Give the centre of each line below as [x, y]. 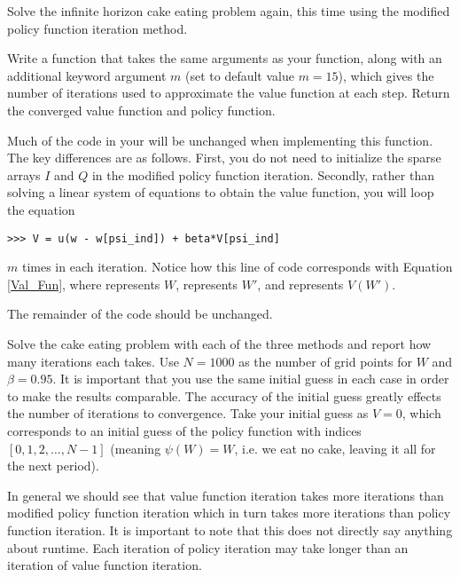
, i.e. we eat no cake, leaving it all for [335, 448]
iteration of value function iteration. [105, 565]
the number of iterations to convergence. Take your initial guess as [188, 413]
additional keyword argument [87, 75]
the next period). [53, 466]
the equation [41, 209]
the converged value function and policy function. [141, 110]
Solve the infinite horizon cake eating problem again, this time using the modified [229, 11]
